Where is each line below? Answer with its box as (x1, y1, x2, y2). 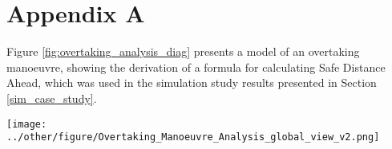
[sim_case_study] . (6, 89, 97, 106)
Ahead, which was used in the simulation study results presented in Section (6, 74, 377, 91)
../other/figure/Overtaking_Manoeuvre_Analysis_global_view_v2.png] (6, 131, 380, 143)
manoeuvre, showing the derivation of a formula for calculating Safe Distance (6, 58, 386, 75)
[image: (6, 118, 47, 130)
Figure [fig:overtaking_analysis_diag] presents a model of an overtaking (6, 43, 360, 60)
